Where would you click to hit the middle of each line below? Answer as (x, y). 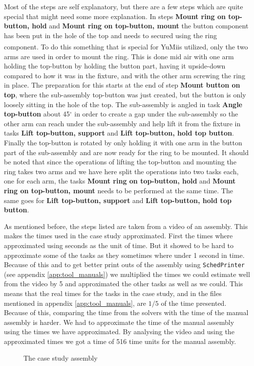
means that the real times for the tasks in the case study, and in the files (113, 293)
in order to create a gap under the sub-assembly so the (156, 114)
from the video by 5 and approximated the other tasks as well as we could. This (124, 284)
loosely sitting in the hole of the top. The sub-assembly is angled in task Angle (123, 104)
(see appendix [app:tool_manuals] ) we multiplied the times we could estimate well (127, 274)
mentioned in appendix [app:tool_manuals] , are (75, 303)
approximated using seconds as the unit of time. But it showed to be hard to (119, 245)
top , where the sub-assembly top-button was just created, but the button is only (125, 94)
